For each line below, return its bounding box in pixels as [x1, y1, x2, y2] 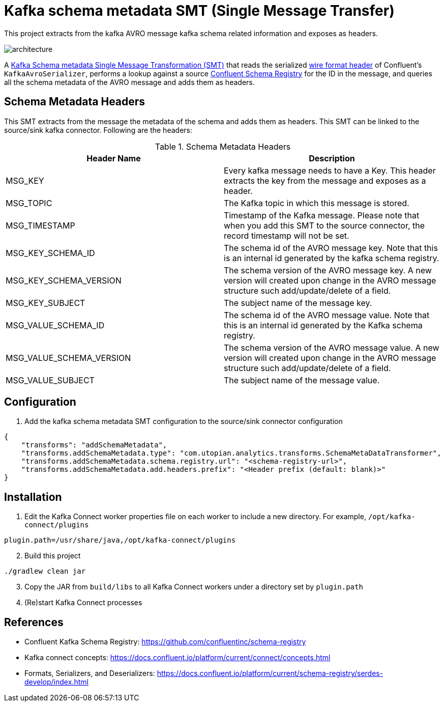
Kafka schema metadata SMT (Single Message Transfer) [4, 2, 395, 19]
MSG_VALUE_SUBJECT [6, 375, 95, 385]
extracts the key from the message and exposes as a [224, 175, 426, 186]
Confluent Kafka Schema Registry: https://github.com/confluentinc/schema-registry [24, 637, 306, 646]
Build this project [24, 551, 81, 560]
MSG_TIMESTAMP [6, 220, 75, 231]
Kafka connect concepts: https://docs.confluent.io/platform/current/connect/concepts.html [24, 653, 331, 662]
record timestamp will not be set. [224, 230, 349, 241]
